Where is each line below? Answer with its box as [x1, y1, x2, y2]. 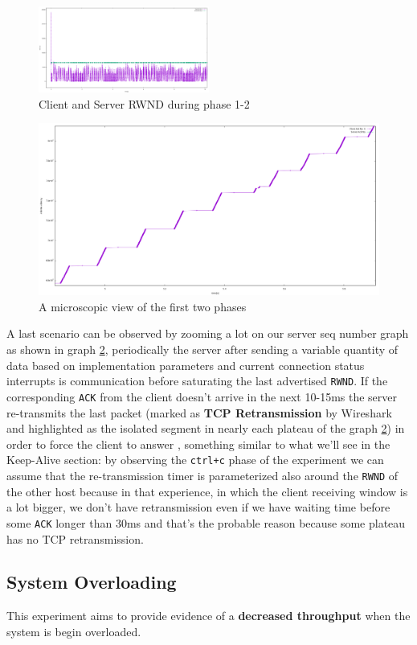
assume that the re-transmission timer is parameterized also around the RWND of [6, 467, 399, 483]
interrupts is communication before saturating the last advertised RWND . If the [6, 372, 388, 389]
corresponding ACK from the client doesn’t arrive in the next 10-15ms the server [6, 388, 397, 405]
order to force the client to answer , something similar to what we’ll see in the [6, 435, 390, 452]
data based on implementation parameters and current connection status [6, 356, 365, 373]
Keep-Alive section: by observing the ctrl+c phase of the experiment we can [6, 451, 384, 468]
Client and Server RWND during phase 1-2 [39, 95, 250, 112]
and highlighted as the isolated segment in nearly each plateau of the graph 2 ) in [6, 420, 405, 437]
